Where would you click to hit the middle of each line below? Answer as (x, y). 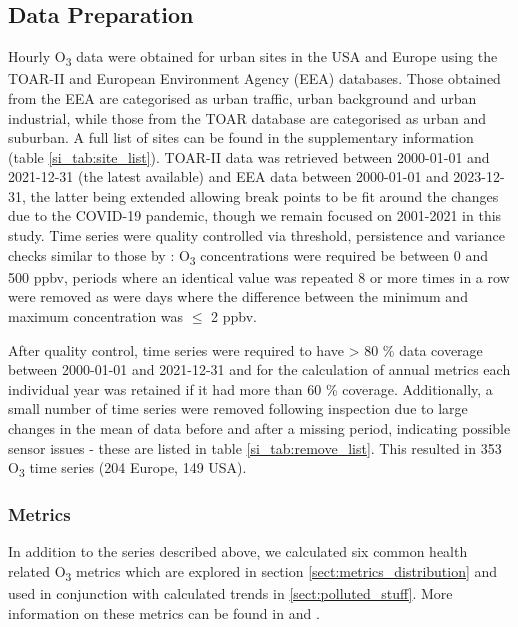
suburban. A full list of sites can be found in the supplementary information (241, 137)
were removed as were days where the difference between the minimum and (238, 296)
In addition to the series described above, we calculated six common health (238, 551)
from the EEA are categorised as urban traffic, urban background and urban (242, 97)
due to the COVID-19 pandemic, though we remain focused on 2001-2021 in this (255, 215)
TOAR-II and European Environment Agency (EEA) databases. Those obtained (254, 78)
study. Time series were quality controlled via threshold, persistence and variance (256, 235)
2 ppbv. (234, 315)
